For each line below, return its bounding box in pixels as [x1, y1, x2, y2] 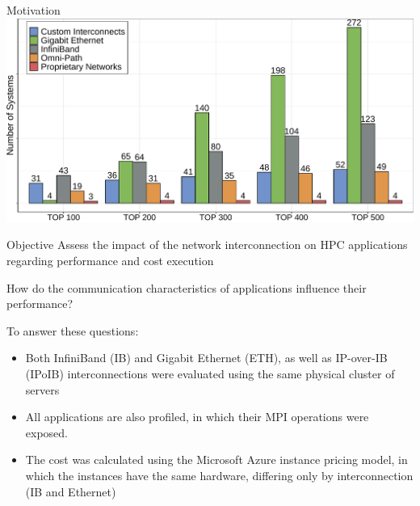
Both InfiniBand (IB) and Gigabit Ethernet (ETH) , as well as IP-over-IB [25, 349, 388, 366]
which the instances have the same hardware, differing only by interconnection [25, 466, 414, 483]
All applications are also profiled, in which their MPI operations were [25, 408, 369, 425]
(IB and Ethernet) [25, 483, 116, 500]
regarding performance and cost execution [6, 252, 214, 269]
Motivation [6, 2, 61, 18]
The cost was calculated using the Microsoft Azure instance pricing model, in [25, 451, 408, 468]
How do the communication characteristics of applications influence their [6, 279, 367, 296]
